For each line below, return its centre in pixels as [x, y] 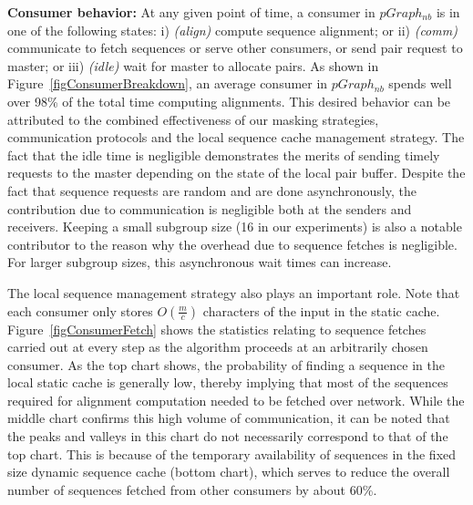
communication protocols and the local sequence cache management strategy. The [236, 137]
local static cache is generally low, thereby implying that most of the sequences [228, 382]
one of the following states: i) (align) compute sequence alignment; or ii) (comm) [232, 30]
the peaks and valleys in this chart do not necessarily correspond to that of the [228, 436]
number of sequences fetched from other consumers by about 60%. [192, 489]
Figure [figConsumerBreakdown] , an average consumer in [168, 83]
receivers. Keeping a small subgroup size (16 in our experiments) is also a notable [235, 227]
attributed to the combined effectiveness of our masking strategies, [193, 119]
